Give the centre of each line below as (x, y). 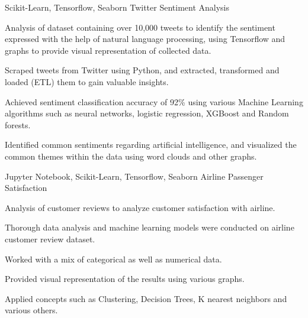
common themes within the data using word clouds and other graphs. (131, 156)
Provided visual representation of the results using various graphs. (125, 279)
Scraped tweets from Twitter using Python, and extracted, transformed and (142, 70)
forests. (18, 124)
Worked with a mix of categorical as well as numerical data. (113, 259)
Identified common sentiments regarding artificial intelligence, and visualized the (151, 145)
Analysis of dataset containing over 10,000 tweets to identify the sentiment (140, 27)
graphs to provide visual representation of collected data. (108, 50)
